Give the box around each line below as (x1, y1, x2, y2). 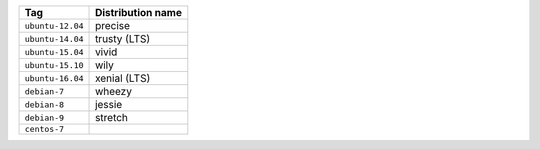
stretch (95, 111, 129, 124)
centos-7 (24, 124, 65, 134)
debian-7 (24, 86, 65, 97)
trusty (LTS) (95, 32, 151, 45)
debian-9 (24, 112, 65, 123)
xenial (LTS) (95, 71, 151, 85)
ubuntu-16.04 (24, 73, 84, 84)
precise (95, 19, 130, 32)
